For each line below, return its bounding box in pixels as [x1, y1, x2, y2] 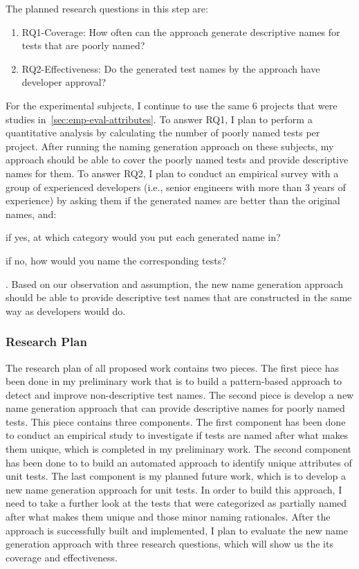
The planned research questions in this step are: [6, 1, 208, 15]
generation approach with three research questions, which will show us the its [6, 536, 333, 551]
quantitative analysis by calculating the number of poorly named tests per [6, 125, 320, 140]
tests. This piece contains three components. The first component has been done [6, 414, 346, 428]
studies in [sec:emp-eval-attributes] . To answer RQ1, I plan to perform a [6, 111, 313, 126]
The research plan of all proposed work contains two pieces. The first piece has [6, 360, 340, 374]
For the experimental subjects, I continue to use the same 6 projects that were [6, 98, 338, 112]
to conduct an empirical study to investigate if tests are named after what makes [6, 428, 349, 442]
